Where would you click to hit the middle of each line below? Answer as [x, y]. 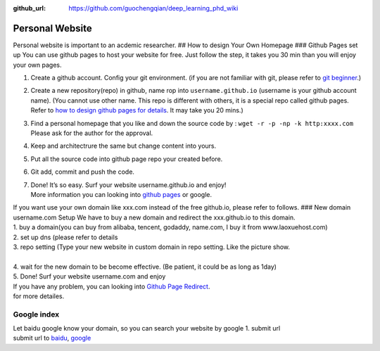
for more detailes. [39, 296]
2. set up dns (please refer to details [65, 237]
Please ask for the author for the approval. [92, 133]
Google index [36, 314]
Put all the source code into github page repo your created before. [127, 159]
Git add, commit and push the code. [83, 172]
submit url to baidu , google [52, 338]
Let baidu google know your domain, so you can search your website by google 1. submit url [147, 328]
